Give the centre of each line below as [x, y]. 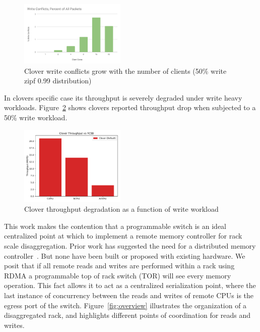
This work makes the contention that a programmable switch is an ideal [115, 226]
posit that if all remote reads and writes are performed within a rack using [119, 266]
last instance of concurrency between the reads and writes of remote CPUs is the [129, 295]
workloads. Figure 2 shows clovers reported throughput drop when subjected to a [130, 107]
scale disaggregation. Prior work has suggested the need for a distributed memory [130, 245]
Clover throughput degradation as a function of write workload [121, 209]
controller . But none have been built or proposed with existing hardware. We [125, 255]
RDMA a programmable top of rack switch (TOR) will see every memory [118, 275]
